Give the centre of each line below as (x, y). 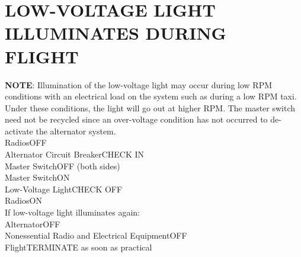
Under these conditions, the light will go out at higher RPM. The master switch (150, 107)
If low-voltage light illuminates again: (72, 212)
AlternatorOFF (33, 224)
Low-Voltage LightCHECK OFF (64, 189)
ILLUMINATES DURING (116, 33)
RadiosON (23, 200)
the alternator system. (76, 131)
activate (19, 131)
